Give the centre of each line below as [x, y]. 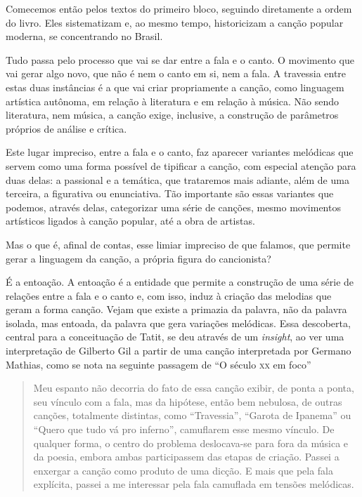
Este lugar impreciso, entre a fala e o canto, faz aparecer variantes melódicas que [180, 152]
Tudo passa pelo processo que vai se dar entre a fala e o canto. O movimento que [180, 59]
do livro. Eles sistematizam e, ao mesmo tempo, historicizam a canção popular [175, 22]
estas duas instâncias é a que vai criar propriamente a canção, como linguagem [175, 87]
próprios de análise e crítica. [66, 128]
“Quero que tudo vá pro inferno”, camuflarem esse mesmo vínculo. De [184, 429]
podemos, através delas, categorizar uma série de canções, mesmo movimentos [173, 207]
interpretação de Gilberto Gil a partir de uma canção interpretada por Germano [179, 351]
